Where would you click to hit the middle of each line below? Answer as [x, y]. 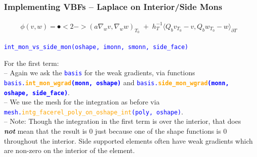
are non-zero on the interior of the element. [70, 150]
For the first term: [31, 63]
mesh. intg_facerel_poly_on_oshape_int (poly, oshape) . [94, 111]
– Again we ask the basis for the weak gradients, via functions [100, 73]
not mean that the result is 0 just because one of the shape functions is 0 [115, 131]
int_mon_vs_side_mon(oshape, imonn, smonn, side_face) [96, 47]
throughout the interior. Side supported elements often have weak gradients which [128, 140]
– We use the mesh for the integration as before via [82, 102]
